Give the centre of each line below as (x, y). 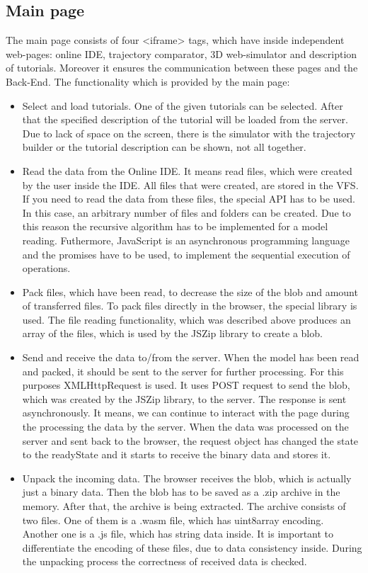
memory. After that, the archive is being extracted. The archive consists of (184, 506)
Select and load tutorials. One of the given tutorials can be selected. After (183, 105)
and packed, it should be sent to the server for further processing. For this (183, 371)
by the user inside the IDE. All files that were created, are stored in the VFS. (190, 185)
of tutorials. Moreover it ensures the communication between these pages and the (182, 68)
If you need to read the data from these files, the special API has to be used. (189, 199)
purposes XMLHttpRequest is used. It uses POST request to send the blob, (186, 385)
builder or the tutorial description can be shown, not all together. (164, 147)
